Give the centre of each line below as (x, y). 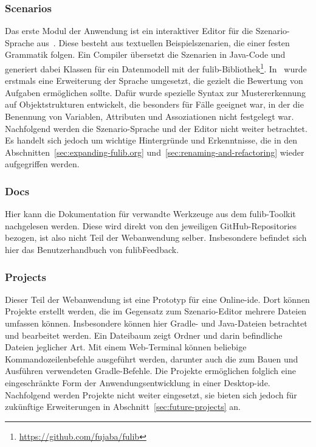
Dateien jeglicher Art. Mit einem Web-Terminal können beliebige (126, 347)
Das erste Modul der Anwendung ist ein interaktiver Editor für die (129, 31)
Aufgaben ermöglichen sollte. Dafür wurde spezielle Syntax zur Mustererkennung (155, 92)
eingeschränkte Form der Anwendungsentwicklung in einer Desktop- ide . (138, 382)
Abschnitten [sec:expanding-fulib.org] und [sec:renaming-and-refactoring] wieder (155, 152)
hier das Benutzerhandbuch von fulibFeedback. (92, 249)
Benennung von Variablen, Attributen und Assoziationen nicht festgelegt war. (149, 116)
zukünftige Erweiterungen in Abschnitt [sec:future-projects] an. (123, 407)
